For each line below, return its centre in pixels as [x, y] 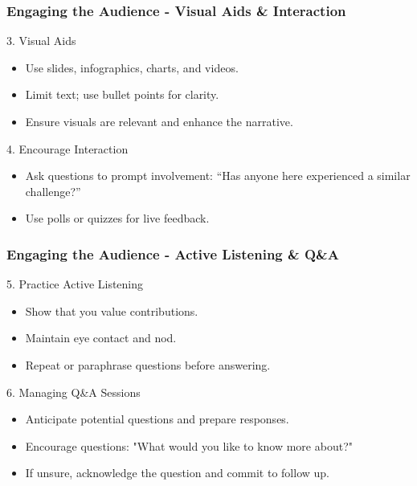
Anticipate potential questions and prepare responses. [157, 419]
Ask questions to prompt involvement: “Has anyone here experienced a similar [218, 176]
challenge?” [53, 191]
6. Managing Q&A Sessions [74, 392]
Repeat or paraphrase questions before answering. [148, 364]
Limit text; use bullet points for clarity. [122, 94]
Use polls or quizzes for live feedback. [117, 218]
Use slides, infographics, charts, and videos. [132, 67]
